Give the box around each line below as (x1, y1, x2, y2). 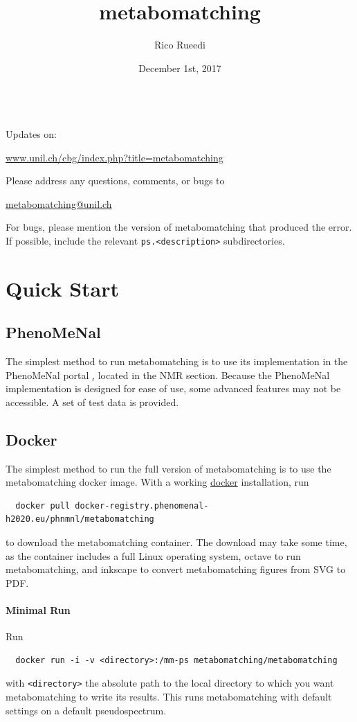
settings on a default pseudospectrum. (6, 703, 167, 717)
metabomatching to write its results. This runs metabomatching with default (6, 689, 332, 704)
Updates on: (6, 126, 57, 141)
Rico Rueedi (154, 37, 205, 52)
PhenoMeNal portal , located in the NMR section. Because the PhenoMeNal (6, 367, 330, 382)
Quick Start (6, 274, 119, 302)
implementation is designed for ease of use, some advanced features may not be (6, 381, 341, 396)
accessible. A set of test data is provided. (6, 394, 179, 409)
